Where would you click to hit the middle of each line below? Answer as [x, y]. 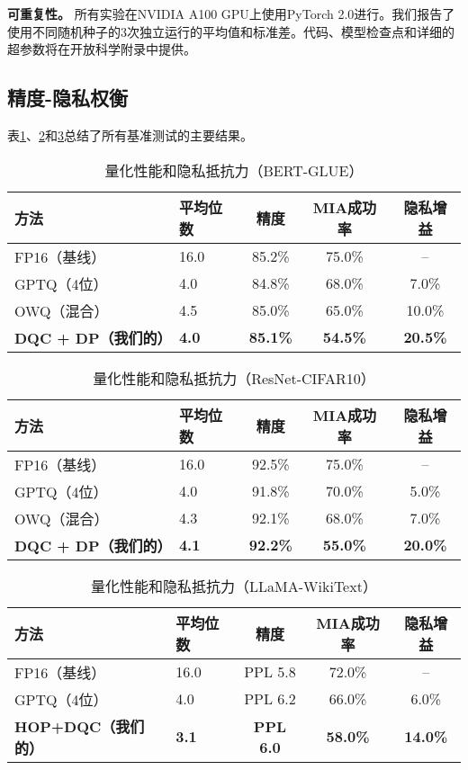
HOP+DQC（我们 [80, 726]
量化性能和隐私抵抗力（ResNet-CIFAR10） [234, 378]
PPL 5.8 [270, 672]
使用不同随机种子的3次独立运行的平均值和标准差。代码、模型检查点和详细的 [231, 31]
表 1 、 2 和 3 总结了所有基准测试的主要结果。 [130, 134]
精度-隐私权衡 [68, 98]
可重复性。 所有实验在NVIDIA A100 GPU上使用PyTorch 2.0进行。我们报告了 [231, 13]
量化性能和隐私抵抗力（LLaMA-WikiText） [234, 586]
